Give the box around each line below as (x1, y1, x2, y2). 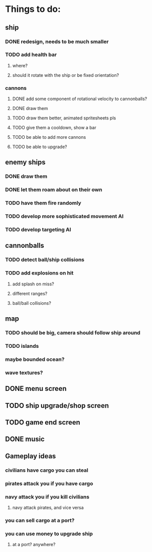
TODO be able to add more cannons (12, 134, 86, 140)
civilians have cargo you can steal (5, 467, 89, 474)
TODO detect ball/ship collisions (5, 256, 85, 263)
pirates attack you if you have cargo (5, 480, 93, 487)
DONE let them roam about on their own (5, 186, 102, 193)
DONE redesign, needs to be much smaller (5, 38, 109, 45)
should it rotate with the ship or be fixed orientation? (12, 72, 119, 78)
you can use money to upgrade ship (5, 530, 93, 537)
